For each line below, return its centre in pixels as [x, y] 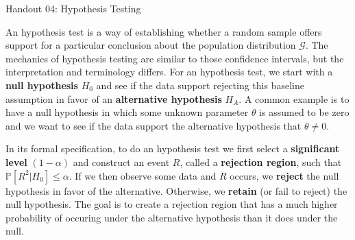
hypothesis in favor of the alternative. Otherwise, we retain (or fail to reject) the [176, 190]
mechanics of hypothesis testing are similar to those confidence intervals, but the [175, 58]
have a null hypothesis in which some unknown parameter [127, 112]
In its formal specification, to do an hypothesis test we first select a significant [173, 148]
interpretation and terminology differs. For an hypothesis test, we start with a [169, 72]
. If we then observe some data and [143, 175]
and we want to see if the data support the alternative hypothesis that [154, 125]
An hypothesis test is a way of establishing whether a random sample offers [164, 31]
